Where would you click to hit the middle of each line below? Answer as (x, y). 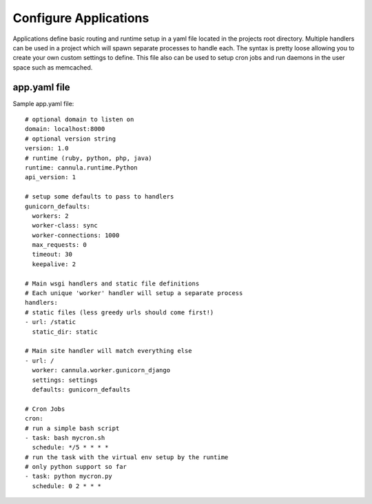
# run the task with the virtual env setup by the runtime (127, 457)
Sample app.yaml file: (43, 103)
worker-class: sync (65, 225)
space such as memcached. (53, 67)
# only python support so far (76, 467)
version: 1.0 (47, 149)
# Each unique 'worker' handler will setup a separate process (134, 293)
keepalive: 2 (54, 264)
